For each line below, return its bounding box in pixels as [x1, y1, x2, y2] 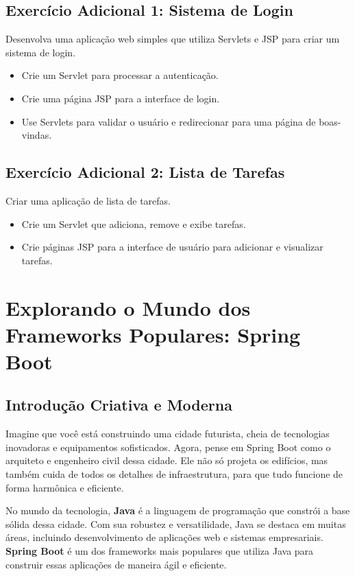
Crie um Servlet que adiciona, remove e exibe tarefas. [21, 216, 246, 231]
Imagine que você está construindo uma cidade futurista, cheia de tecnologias [5, 426, 330, 441]
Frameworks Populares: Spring [5, 320, 301, 348]
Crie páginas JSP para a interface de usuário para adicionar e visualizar [21, 240, 323, 254]
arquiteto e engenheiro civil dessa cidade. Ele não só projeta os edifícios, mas [5, 453, 328, 468]
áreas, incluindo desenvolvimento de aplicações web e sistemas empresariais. [5, 530, 323, 544]
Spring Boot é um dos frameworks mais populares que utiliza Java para [5, 544, 314, 558]
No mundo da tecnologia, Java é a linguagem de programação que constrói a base [5, 503, 350, 518]
